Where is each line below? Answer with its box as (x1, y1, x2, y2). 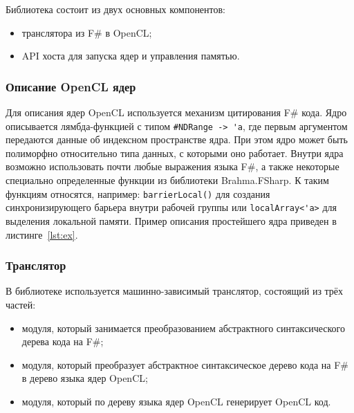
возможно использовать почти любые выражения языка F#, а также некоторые (6, 159, 339, 174)
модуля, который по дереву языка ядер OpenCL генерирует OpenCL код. (21, 394, 331, 408)
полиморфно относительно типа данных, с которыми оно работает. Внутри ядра (6, 145, 344, 160)
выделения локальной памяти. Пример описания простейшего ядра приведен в (6, 213, 337, 228)
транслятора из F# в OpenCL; (21, 25, 152, 39)
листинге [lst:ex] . (6, 227, 78, 241)
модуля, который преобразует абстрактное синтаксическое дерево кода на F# (21, 357, 348, 371)
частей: (6, 297, 36, 311)
